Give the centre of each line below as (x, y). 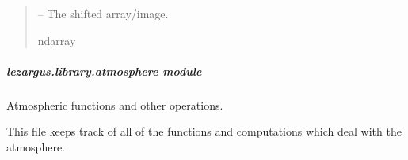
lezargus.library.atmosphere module (104, 71)
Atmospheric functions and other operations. (115, 104)
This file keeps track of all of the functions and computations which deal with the (204, 131)
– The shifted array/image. (103, 13)
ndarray (57, 40)
